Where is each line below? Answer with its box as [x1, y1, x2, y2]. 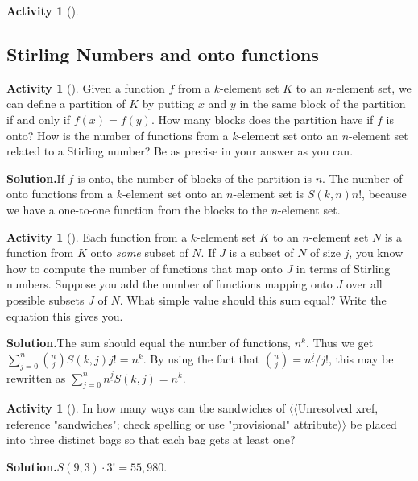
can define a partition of [6, 95, 126, 112]
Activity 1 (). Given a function [6, 79, 165, 96]
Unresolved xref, [297, 400, 379, 417]
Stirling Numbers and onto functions [6, 41, 319, 66]
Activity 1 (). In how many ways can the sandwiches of [6, 400, 286, 417]
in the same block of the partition [239, 95, 406, 112]
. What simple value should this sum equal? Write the [119, 291, 387, 308]
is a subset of [229, 244, 294, 261]
